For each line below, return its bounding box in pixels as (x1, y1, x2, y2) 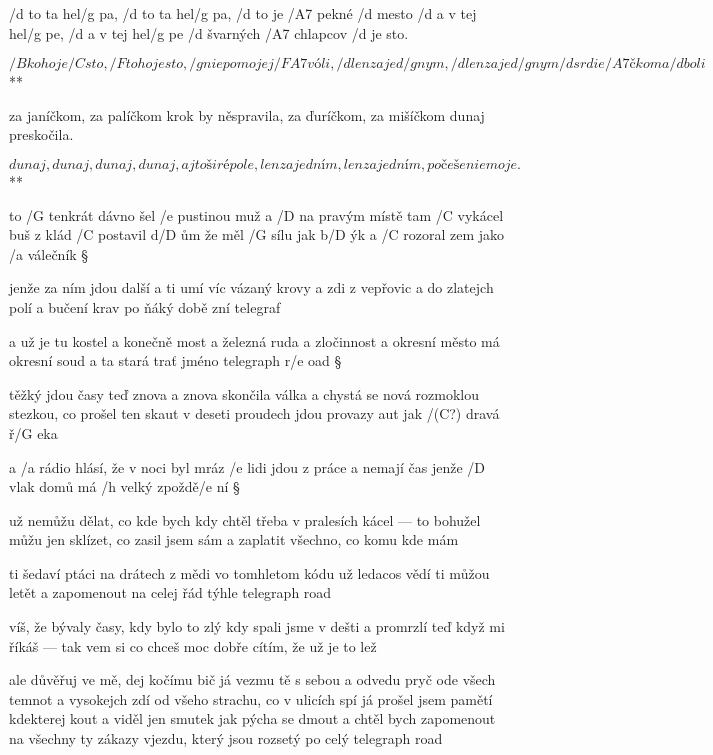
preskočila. (9, 124, 74, 145)
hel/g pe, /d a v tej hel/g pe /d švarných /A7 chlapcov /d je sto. (9, 22, 409, 43)
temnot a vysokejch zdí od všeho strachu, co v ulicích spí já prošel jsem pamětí (9, 688, 493, 709)
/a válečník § (9, 243, 89, 264)
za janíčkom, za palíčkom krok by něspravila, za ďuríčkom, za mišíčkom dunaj (9, 104, 485, 125)
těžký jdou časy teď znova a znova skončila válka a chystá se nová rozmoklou (9, 383, 480, 404)
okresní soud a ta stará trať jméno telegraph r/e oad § (9, 350, 342, 371)
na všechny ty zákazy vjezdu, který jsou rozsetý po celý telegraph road (9, 728, 443, 749)
